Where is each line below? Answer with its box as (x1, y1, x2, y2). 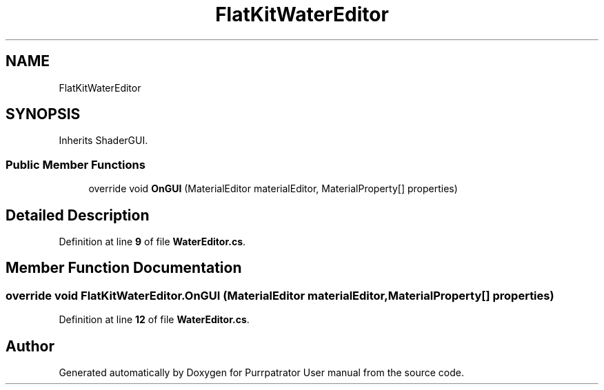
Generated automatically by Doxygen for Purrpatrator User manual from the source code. (59, 367, 464, 379)
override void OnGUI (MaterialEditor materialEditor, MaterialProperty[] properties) (88, 183, 458, 195)
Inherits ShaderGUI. (59, 134, 148, 147)
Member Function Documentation (6, 259, 242, 277)
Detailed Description (6, 206, 150, 224)
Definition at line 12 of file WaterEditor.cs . (59, 314, 250, 326)
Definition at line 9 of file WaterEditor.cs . (59, 236, 246, 248)
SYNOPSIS (6, 105, 81, 123)
